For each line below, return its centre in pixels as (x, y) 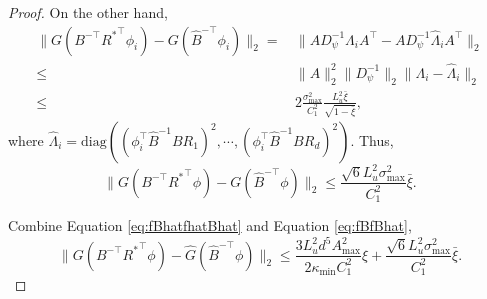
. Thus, (372, 139)
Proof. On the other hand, (88, 12)
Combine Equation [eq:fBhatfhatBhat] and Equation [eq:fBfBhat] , (210, 225)
